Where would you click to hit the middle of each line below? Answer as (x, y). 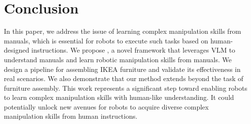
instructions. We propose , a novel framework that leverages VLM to (133, 50)
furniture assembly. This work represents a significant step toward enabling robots (126, 88)
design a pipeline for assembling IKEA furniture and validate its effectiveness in (122, 69)
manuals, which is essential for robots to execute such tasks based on (106, 40)
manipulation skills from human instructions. (71, 116)
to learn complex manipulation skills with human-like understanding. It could (119, 97)
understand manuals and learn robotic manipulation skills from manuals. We (118, 59)
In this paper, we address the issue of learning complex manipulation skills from (123, 31)
